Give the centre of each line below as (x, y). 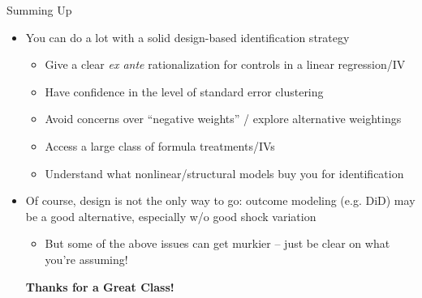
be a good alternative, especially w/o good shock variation (171, 216)
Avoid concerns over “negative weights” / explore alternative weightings (223, 119)
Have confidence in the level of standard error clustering (184, 91)
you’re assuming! (86, 259)
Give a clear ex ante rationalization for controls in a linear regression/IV (225, 64)
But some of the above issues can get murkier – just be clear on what (217, 243)
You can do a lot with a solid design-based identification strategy (187, 37)
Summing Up (39, 10)
